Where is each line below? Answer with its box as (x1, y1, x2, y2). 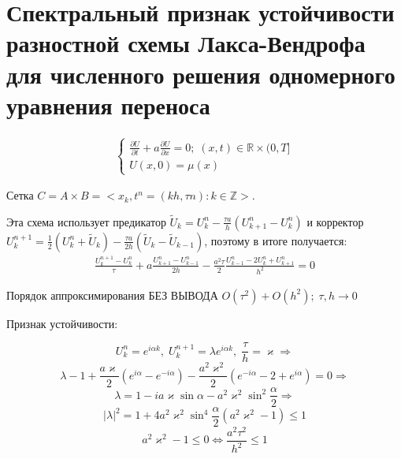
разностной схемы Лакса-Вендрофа (6, 27, 366, 59)
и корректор (306, 213, 364, 229)
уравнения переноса (6, 88, 210, 121)
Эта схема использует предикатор (6, 213, 166, 229)
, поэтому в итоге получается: (204, 232, 347, 248)
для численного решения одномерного (6, 58, 395, 90)
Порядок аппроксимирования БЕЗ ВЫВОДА (6, 286, 218, 303)
